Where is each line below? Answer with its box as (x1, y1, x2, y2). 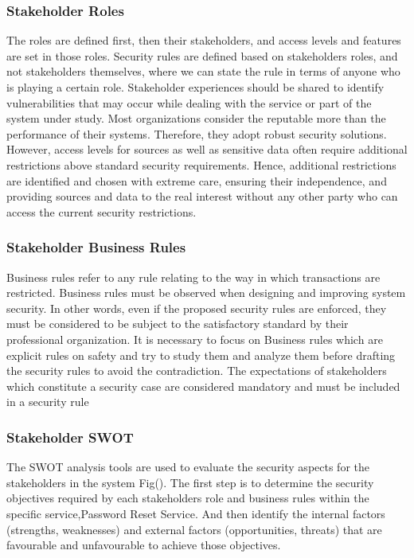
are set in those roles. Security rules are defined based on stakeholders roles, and (6, 47, 398, 64)
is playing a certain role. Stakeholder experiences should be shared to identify (6, 79, 385, 95)
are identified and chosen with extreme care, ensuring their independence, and (6, 172, 387, 189)
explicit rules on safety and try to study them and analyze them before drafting (6, 346, 396, 363)
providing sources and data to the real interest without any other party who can (6, 188, 398, 205)
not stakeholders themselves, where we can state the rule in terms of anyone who (6, 63, 400, 80)
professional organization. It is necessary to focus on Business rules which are (6, 330, 383, 347)
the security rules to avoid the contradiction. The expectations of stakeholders (6, 362, 387, 379)
